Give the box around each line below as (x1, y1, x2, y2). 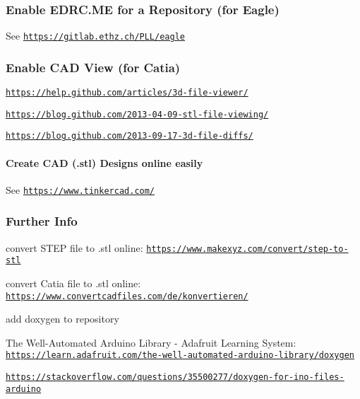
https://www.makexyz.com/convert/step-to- (146, 243, 349, 254)
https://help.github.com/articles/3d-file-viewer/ (6, 88, 248, 98)
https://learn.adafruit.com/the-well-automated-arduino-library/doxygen (6, 350, 354, 361)
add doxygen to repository (6, 311, 119, 326)
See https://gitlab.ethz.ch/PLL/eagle (6, 28, 185, 43)
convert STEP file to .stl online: (6, 240, 143, 255)
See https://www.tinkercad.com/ (6, 182, 155, 197)
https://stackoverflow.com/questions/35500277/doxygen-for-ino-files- (6, 372, 344, 383)
